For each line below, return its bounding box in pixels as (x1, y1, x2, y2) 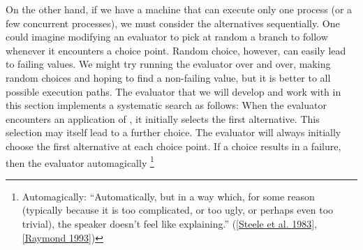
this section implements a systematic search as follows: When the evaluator (6, 98, 327, 112)
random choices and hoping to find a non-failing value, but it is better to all (6, 70, 331, 84)
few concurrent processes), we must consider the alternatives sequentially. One (6, 15, 340, 30)
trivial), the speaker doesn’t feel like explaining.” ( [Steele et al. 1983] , (22, 216, 318, 230)
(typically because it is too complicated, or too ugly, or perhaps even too (22, 203, 334, 217)
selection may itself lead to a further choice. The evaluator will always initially (6, 125, 341, 140)
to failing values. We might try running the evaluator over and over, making (6, 57, 331, 71)
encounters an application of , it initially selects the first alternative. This (6, 111, 320, 126)
